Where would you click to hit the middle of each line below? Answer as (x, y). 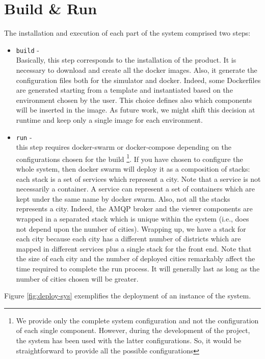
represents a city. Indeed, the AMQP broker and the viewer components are (134, 209)
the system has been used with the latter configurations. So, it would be (129, 340)
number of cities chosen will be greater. (77, 278)
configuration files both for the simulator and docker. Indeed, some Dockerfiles (138, 80)
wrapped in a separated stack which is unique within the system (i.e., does (132, 218)
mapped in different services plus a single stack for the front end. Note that (134, 248)
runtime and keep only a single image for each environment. (109, 119)
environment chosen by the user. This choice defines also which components (134, 100)
